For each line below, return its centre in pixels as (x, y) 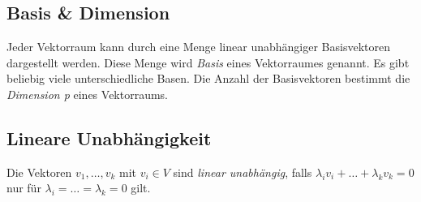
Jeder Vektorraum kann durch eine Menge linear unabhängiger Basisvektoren (198, 47)
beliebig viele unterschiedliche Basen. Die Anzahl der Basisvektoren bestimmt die (208, 78)
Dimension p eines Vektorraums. (88, 94)
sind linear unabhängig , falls (243, 172)
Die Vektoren (39, 172)
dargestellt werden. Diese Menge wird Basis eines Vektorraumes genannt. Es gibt (208, 62)
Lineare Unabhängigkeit (109, 138)
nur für (24, 188)
